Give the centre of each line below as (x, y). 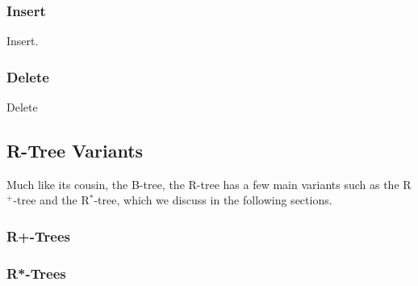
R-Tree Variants (75, 151)
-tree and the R (51, 200)
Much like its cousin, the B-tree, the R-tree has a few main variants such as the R (209, 184)
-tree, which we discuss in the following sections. (213, 200)
